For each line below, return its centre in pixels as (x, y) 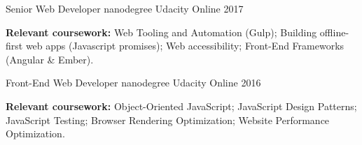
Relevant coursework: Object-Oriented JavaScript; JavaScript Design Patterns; (181, 106)
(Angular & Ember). (50, 59)
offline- (334, 32)
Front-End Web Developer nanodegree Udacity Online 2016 (133, 83)
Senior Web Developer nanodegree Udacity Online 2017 (125, 8)
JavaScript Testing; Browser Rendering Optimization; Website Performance (168, 120)
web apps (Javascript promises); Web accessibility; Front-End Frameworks (185, 46)
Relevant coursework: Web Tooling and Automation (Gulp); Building (161, 32)
